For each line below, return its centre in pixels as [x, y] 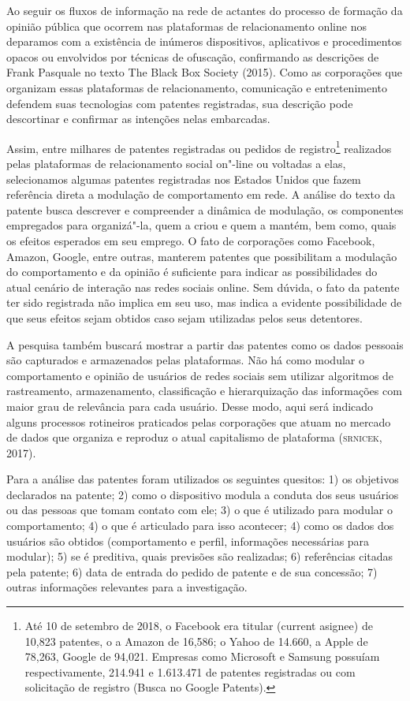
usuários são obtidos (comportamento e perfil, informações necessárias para [188, 541]
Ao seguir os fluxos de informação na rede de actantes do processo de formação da [205, 10]
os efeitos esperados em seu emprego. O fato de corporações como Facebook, [191, 240]
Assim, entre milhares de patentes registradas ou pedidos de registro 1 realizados [199, 147]
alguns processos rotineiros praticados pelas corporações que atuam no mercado [199, 421]
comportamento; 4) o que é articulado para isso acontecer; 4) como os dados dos [200, 526]
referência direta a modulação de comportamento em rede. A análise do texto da [201, 194]
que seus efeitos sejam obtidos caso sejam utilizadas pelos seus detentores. [184, 317]
